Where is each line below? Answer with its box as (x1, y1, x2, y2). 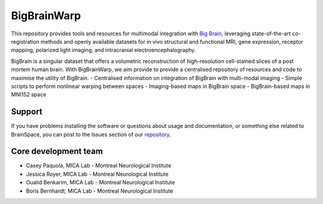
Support (11, 106, 42, 117)
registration (11, 38, 39, 45)
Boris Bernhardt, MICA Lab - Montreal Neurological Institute (26, 187, 173, 194)
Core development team (11, 147, 103, 157)
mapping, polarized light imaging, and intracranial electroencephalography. (11, 47, 196, 54)
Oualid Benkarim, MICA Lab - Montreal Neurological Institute (26, 179, 175, 186)
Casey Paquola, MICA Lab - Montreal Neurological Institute (26, 162, 172, 169)
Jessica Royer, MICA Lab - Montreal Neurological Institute (26, 170, 169, 178)
